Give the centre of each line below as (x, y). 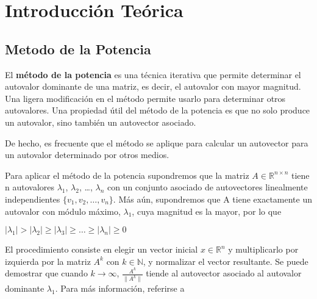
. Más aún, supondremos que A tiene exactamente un (212, 199)
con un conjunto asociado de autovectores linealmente (207, 187)
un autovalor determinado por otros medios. (87, 155)
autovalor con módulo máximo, (63, 211)
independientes (33, 199)
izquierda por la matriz (48, 261)
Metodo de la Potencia (78, 49)
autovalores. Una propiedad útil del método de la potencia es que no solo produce (158, 110)
